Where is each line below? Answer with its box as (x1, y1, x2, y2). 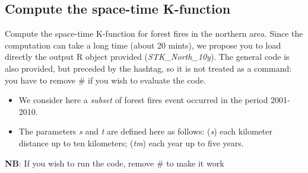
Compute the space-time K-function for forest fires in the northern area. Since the (5, 27, 303, 40)
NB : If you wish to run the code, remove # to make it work (5, 156, 224, 169)
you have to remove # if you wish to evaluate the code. (5, 73, 206, 86)
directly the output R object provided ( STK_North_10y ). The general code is (5, 50, 290, 63)
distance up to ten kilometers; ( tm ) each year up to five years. (18, 136, 244, 149)
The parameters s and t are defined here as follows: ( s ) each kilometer (18, 125, 272, 137)
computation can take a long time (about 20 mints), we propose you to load (5, 39, 281, 51)
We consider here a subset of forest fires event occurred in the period (18, 94, 268, 106)
